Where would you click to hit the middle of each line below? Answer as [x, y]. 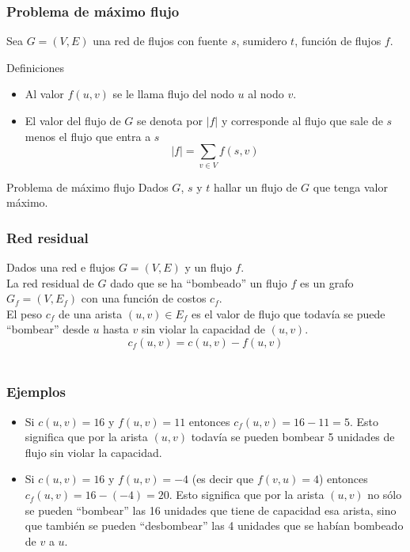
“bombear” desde [48, 329]
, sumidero [262, 41]
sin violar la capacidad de [203, 329]
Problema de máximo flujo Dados [87, 187]
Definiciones [35, 67]
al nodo [266, 94]
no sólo [385, 495]
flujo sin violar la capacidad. [93, 452]
